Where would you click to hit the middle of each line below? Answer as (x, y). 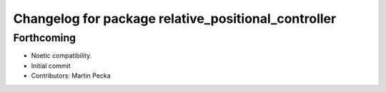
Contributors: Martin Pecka (71, 76)
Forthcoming (45, 38)
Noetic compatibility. (61, 56)
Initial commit (51, 66)
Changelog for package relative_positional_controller (175, 19)
